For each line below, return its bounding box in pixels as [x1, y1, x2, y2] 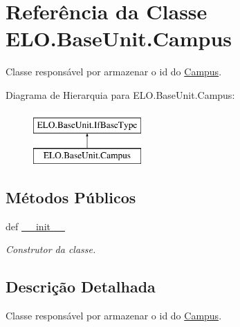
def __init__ [6, 218, 65, 233]
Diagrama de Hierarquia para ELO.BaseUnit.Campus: [6, 87, 235, 102]
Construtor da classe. [6, 242, 96, 256]
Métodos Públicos [6, 187, 136, 208]
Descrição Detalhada [6, 276, 156, 297]
